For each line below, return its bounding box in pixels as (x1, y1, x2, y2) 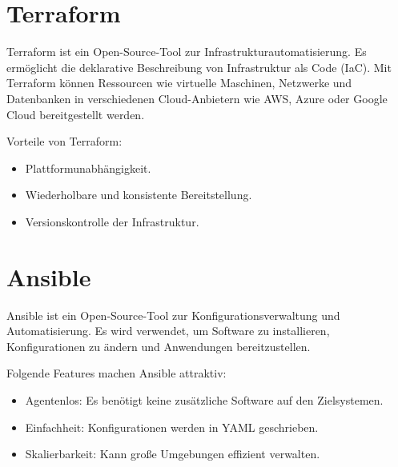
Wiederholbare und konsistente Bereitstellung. (25, 186, 252, 203)
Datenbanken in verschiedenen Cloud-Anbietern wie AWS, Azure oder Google (6, 90, 388, 106)
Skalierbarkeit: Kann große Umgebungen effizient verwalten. (25, 445, 320, 462)
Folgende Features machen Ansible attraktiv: (6, 365, 227, 381)
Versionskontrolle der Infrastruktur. (25, 213, 199, 230)
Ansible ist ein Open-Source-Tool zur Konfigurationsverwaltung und (6, 306, 340, 323)
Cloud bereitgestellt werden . (6, 106, 145, 122)
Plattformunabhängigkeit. (25, 159, 151, 176)
